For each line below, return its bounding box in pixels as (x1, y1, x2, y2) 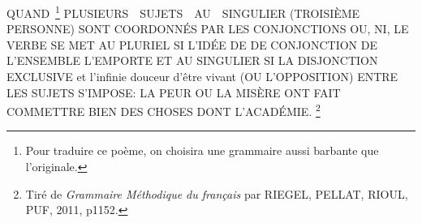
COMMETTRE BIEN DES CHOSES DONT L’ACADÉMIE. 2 (6, 101, 321, 119)
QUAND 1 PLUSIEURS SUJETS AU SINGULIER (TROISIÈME (6, 2, 360, 21)
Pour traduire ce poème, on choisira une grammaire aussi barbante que (25, 142, 379, 159)
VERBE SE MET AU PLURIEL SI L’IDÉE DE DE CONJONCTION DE (6, 36, 377, 53)
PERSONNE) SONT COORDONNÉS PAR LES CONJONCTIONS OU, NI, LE (6, 20, 409, 37)
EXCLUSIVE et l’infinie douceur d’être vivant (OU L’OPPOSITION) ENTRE (6, 68, 398, 85)
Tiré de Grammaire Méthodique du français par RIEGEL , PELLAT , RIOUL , (25, 185, 408, 202)
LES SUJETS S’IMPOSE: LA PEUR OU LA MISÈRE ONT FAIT (6, 84, 341, 101)
